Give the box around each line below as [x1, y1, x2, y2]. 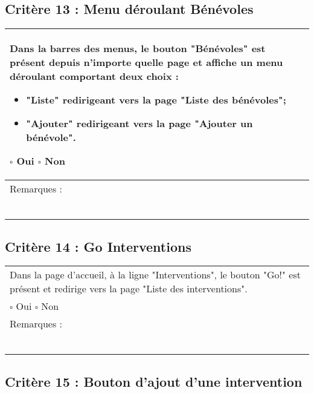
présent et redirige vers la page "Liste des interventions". [10, 281, 248, 296]
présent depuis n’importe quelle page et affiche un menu [10, 55, 283, 70]
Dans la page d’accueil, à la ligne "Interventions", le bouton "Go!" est [10, 268, 301, 282]
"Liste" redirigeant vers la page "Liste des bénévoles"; [26, 93, 286, 107]
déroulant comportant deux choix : [10, 69, 179, 84]
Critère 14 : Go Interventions [5, 237, 191, 255]
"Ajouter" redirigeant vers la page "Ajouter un [26, 116, 253, 131]
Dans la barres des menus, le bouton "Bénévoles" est [10, 41, 266, 56]
